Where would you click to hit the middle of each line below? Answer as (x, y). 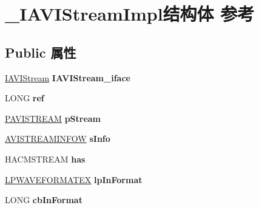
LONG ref (25, 98)
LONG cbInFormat (44, 200)
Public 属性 (41, 52)
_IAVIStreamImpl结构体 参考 (130, 14)
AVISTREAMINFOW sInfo (58, 139)
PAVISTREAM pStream (53, 118)
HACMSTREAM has (45, 159)
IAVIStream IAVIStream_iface (68, 77)
